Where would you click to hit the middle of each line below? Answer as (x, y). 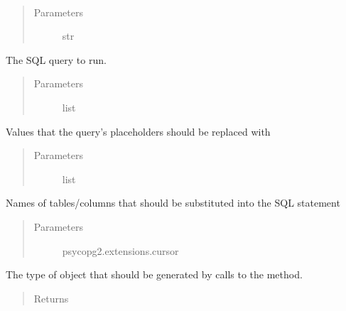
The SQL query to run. (56, 59)
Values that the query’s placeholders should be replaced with (138, 131)
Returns (51, 298)
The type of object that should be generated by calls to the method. (154, 274)
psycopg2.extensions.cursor (120, 250)
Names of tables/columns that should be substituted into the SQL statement (173, 203)
